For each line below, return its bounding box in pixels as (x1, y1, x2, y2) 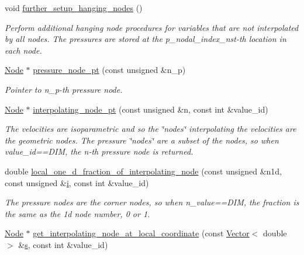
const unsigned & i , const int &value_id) (5, 176, 149, 188)
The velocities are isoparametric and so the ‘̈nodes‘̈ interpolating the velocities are (5, 123, 296, 135)
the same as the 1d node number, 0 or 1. (5, 207, 150, 219)
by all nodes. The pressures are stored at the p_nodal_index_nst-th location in (5, 33, 286, 45)
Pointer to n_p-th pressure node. (5, 83, 123, 95)
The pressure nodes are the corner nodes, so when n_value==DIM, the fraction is (5, 196, 299, 208)
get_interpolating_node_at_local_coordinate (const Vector (33, 227, 250, 239)
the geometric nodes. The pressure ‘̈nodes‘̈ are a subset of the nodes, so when (5, 134, 279, 146)
